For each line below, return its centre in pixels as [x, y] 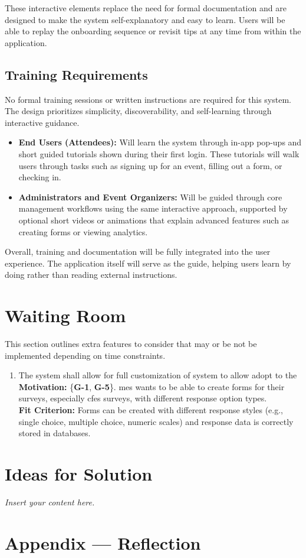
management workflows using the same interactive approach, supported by [153, 208]
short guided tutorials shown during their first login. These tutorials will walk [159, 153]
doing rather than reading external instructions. [91, 275]
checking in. [40, 177]
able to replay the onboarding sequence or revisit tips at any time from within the [153, 31]
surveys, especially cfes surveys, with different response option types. [143, 398]
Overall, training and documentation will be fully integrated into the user [138, 252]
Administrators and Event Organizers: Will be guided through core [150, 197]
